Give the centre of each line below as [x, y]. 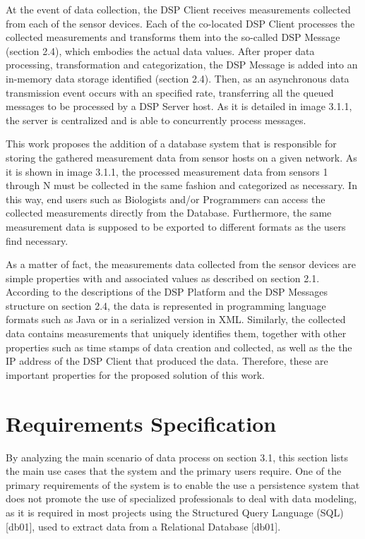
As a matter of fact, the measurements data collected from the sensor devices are [181, 264]
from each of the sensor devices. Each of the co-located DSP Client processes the [180, 23]
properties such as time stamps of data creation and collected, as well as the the [179, 347]
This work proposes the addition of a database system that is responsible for [171, 144]
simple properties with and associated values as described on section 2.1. [163, 278]
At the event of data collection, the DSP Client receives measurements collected [178, 9]
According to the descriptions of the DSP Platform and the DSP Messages [167, 292]
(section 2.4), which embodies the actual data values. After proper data [160, 50]
